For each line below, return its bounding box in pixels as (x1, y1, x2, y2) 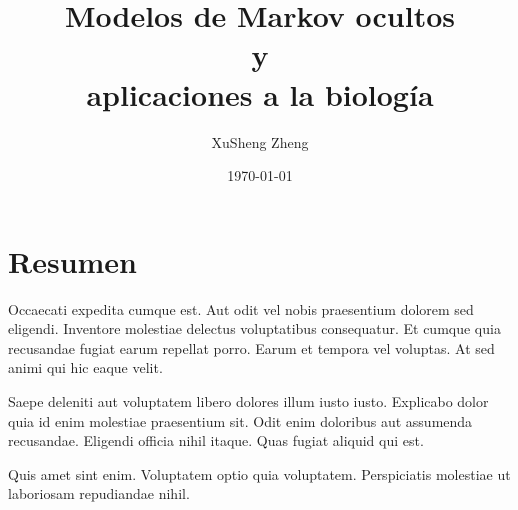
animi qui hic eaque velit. (8, 357, 163, 378)
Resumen (8, 240, 137, 281)
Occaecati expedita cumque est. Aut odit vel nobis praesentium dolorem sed (8, 298, 474, 319)
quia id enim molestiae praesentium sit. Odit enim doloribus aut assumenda (8, 410, 473, 431)
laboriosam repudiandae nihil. (8, 483, 190, 504)
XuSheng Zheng (211, 131, 309, 152)
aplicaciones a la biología (86, 73, 434, 114)
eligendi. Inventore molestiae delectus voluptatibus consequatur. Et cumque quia (8, 318, 501, 339)
